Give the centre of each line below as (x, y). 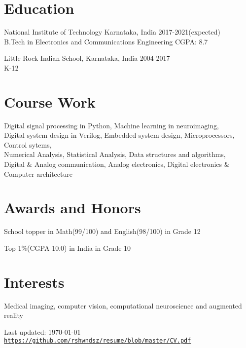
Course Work (50, 101)
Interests (34, 282)
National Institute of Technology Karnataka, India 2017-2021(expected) (112, 32)
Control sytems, (28, 144)
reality (14, 315)
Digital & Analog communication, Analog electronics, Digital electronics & (117, 164)
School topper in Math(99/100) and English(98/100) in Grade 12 (102, 231)
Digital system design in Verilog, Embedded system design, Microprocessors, (119, 135)
